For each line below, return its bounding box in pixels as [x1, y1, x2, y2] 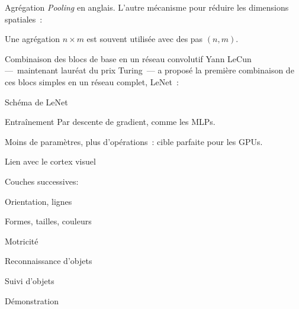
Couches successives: [5, 175, 79, 187]
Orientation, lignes [5, 195, 72, 207]
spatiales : [5, 12, 43, 25]
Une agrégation [5, 33, 60, 45]
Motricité [5, 234, 38, 247]
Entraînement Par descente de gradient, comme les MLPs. [5, 115, 216, 128]
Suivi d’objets [5, 274, 54, 287]
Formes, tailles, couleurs [5, 215, 92, 227]
